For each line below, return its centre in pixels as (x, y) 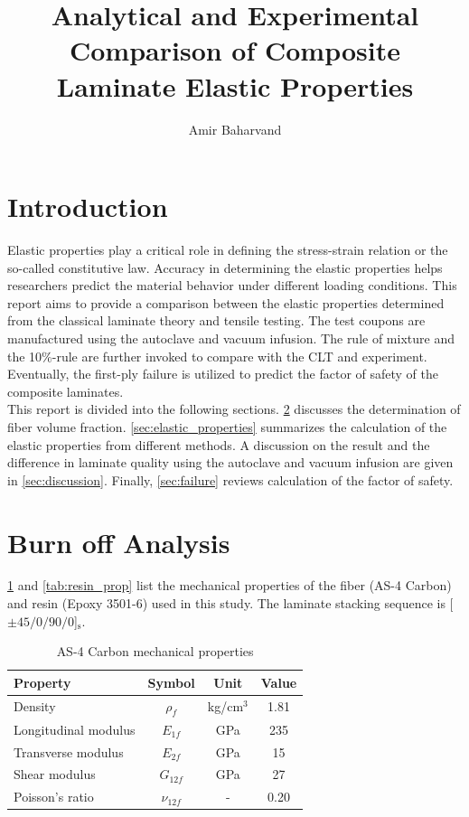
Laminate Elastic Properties (235, 85)
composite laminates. (66, 391)
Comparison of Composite (235, 50)
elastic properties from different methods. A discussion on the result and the (219, 444)
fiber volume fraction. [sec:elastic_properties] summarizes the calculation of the (227, 426)
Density (35, 706)
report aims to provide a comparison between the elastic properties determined (226, 302)
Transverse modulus (69, 751)
